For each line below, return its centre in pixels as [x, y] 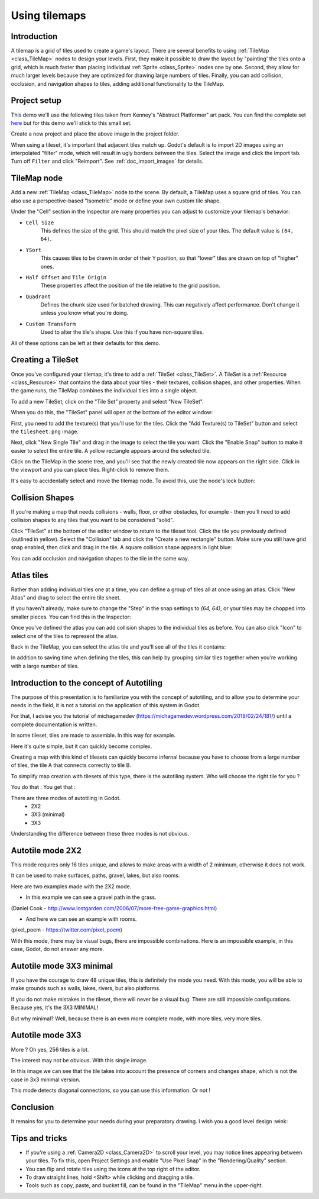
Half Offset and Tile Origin [66, 277]
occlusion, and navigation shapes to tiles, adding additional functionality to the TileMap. [118, 83]
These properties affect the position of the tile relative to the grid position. [130, 286]
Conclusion [32, 1107]
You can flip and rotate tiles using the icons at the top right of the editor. [113, 1169]
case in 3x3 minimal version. [46, 1079]
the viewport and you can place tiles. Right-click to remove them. [90, 470]
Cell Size [40, 223]
